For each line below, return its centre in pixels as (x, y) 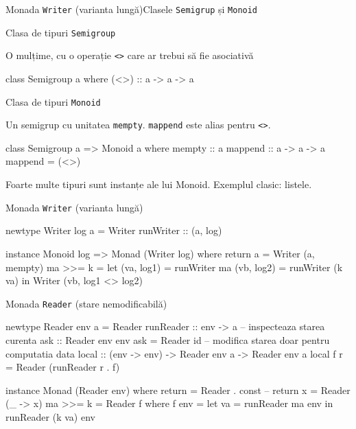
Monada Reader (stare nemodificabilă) (86, 303)
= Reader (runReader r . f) (63, 367)
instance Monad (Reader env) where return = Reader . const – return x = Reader (178, 390)
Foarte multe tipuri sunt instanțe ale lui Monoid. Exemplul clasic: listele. (159, 184)
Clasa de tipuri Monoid (53, 101)
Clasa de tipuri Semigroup (61, 32)
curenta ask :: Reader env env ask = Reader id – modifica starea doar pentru (168, 339)
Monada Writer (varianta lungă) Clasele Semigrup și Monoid (132, 9)
